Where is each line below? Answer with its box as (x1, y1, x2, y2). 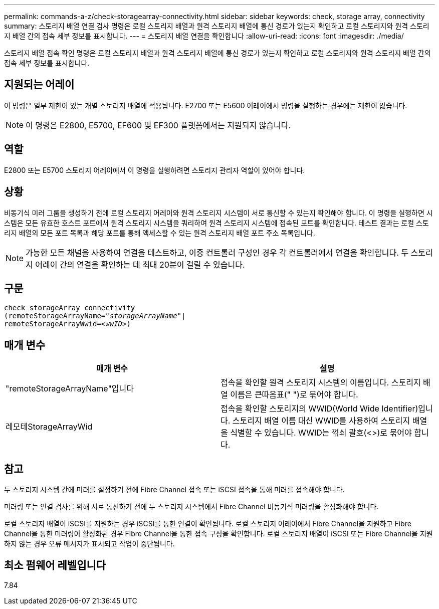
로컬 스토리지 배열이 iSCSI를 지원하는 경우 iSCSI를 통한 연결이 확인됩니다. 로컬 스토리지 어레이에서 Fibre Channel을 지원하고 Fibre (4, 519, 411, 528)
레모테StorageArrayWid (6, 422, 93, 432)
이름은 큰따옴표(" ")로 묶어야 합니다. (230, 389, 358, 400)
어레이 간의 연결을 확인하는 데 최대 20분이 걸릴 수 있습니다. (35, 259, 245, 270)
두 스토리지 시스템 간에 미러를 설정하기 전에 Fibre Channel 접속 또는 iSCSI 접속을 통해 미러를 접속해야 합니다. (4, 485, 345, 494)
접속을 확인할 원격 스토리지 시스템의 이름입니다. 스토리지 (221, 377, 421, 388)
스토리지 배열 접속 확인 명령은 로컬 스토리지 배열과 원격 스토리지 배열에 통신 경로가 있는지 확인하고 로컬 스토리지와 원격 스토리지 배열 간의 (4, 49, 431, 57)
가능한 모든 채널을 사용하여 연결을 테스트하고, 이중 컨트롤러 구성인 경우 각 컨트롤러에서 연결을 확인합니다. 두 (26, 247, 409, 258)
